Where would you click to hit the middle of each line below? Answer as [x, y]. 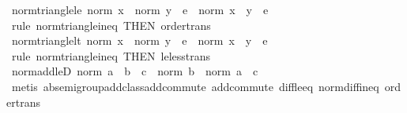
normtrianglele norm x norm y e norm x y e [140, 9]
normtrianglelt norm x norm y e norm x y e [139, 40]
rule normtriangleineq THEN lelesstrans [111, 55]
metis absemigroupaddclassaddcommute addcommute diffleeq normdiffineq [195, 86]
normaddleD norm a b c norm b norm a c [135, 71]
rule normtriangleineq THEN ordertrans [111, 25]
